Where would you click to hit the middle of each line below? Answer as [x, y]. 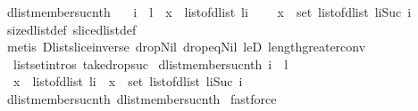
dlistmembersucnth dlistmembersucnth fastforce [142, 98]
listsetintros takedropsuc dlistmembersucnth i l [150, 63]
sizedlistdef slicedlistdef [71, 29]
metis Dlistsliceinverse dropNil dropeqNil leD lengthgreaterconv [186, 47]
